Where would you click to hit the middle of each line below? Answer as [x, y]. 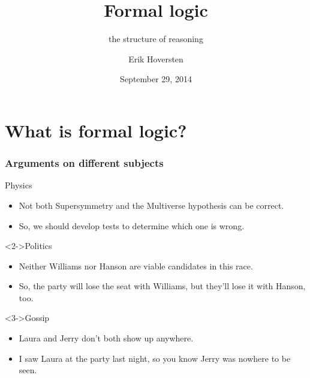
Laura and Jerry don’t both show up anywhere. [106, 338]
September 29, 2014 [156, 79]
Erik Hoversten [156, 58]
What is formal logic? [96, 130]
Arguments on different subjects [84, 163]
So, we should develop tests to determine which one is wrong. [132, 225]
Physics [19, 185]
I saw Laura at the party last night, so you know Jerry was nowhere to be [155, 358]
